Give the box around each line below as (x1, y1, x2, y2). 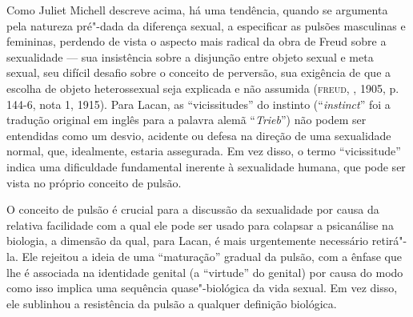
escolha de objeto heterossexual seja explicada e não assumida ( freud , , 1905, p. (6, 79, 399, 96)
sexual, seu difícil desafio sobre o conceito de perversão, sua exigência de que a (6, 64, 391, 81)
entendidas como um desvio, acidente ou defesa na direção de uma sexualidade (6, 126, 391, 143)
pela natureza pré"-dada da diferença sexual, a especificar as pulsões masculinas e (6, 17, 406, 34)
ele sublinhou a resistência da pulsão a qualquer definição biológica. (6, 295, 337, 311)
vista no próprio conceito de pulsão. (6, 174, 182, 191)
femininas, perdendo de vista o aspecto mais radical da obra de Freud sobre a (6, 33, 387, 50)
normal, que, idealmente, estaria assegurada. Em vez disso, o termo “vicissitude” (6, 142, 401, 159)
